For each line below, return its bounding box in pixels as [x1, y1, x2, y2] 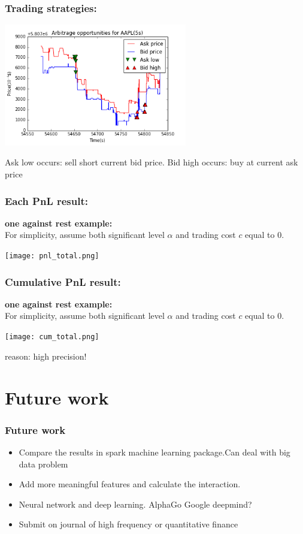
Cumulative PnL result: [5, 274, 121, 289]
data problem [19, 457, 68, 470]
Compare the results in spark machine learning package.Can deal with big [19, 445, 290, 458]
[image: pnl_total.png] [5, 252, 99, 260]
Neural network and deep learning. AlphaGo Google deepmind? [19, 497, 252, 510]
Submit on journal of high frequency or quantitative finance [19, 518, 238, 530]
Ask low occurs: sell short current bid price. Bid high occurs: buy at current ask [5, 156, 298, 168]
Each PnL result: [5, 193, 88, 208]
